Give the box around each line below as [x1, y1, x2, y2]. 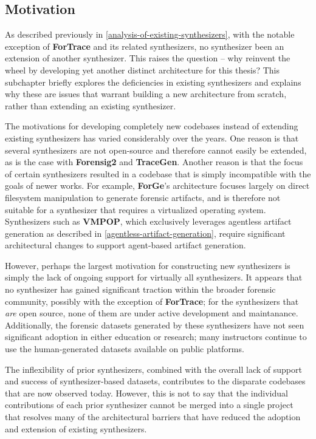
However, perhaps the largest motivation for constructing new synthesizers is [5, 259, 290, 271]
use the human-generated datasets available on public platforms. [5, 342, 244, 355]
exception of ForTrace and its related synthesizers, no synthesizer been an [5, 39, 284, 52]
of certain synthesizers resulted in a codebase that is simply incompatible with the [5, 167, 311, 180]
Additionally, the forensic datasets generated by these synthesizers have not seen [5, 318, 304, 331]
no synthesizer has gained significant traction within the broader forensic [5, 283, 276, 296]
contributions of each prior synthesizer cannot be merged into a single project [5, 398, 294, 411]
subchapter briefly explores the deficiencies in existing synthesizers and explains [5, 75, 301, 88]
